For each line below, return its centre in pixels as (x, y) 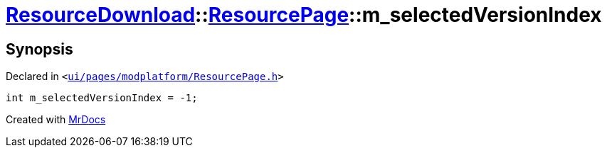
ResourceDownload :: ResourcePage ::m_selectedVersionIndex (304, 15)
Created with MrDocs (56, 120)
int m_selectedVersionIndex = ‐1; (102, 98)
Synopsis (39, 49)
